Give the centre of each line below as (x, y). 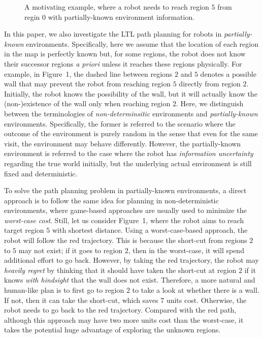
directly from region (210, 84)
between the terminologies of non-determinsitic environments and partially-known (131, 113)
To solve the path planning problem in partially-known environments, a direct (125, 190)
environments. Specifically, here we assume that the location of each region (142, 43)
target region (24, 230)
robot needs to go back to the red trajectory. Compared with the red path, (120, 310)
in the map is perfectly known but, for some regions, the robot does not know (125, 54)
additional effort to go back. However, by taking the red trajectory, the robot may (131, 260)
